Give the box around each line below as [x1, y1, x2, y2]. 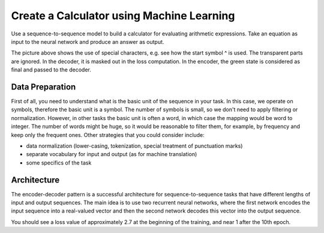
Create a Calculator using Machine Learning [11, 9, 235, 22]
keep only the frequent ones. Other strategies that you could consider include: [11, 131, 205, 138]
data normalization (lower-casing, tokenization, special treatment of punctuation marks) [26, 142, 243, 150]
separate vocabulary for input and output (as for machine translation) [26, 151, 197, 158]
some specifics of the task [26, 159, 92, 166]
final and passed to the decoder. [11, 66, 91, 73]
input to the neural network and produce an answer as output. [11, 38, 164, 45]
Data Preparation [11, 82, 76, 92]
